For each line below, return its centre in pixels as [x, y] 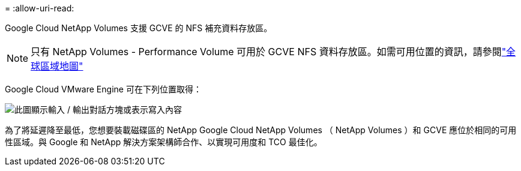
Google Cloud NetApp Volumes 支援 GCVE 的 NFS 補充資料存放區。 [139, 28]
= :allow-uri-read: [40, 8]
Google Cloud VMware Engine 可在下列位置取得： [103, 89]
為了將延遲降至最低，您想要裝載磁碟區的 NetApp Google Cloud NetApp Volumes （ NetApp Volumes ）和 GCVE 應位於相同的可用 [261, 130]
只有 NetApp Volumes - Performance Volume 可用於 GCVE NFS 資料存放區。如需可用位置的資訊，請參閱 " [269, 52]
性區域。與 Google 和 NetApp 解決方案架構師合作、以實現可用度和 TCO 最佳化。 [164, 142]
